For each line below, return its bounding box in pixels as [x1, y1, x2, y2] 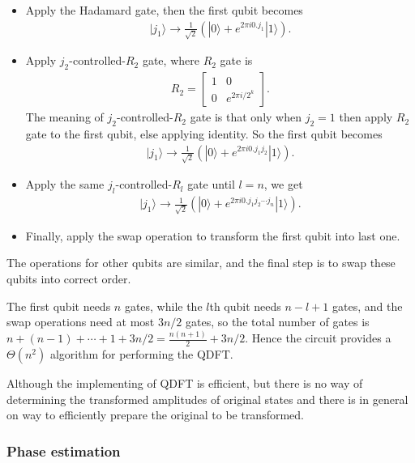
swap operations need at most [6, 313, 155, 330]
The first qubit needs [6, 297, 111, 314]
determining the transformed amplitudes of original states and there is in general [6, 390, 409, 407]
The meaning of [25, 108, 104, 125]
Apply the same [25, 176, 105, 193]
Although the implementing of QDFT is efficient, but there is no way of [6, 374, 363, 391]
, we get [263, 176, 303, 193]
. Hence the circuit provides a [245, 329, 391, 346]
